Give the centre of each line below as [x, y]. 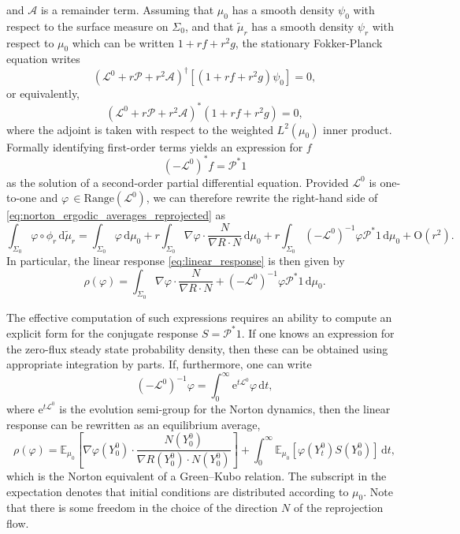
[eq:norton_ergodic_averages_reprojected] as [116, 215]
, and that [209, 26]
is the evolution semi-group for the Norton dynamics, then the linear [225, 409]
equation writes [43, 59]
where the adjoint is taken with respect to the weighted [140, 129]
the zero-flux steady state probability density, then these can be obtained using [197, 348]
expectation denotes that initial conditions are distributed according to [178, 491]
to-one [22, 198]
